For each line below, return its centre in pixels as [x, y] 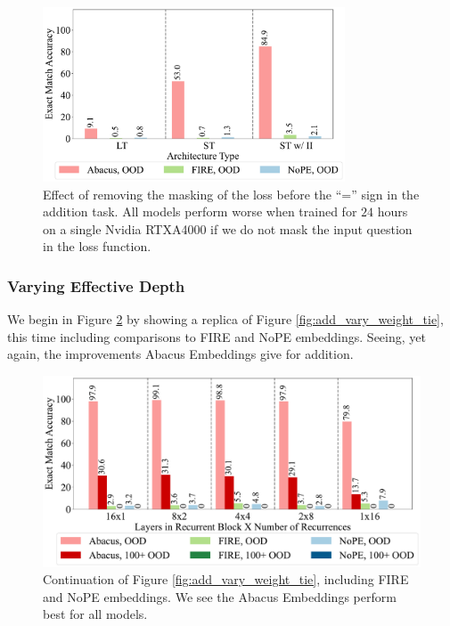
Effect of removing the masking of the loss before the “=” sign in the [231, 194]
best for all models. [95, 614]
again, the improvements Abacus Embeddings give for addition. [180, 354]
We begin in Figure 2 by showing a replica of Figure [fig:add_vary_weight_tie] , [225, 319]
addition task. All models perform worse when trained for [200, 211]
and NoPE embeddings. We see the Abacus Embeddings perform [220, 596]
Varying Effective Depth [96, 285]
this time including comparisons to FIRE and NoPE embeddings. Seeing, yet [217, 336]
